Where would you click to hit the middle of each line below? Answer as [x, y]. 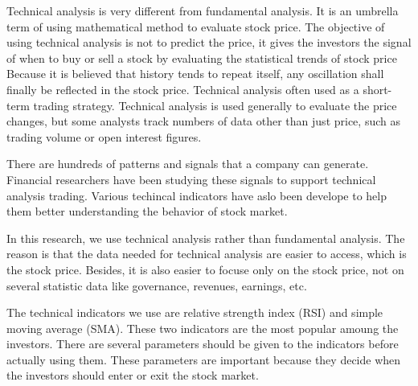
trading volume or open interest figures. [104, 136]
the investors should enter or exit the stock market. [133, 375]
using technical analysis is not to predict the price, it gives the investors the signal [209, 42]
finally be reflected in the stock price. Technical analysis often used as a [183, 89]
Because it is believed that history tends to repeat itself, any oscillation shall [195, 74]
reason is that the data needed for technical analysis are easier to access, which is [207, 254]
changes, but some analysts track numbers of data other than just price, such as [203, 121]
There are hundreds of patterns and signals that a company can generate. [188, 164]
